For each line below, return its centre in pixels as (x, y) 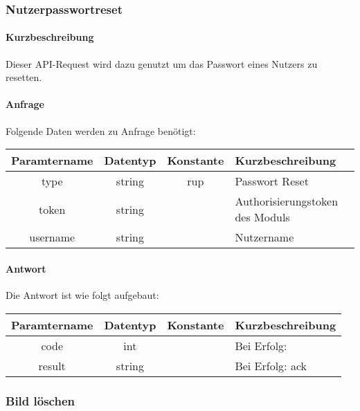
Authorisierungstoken (287, 201)
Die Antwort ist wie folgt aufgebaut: (82, 295)
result (52, 365)
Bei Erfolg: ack (271, 365)
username (52, 237)
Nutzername (264, 237)
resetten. (24, 77)
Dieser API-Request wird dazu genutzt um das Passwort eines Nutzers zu (162, 63)
